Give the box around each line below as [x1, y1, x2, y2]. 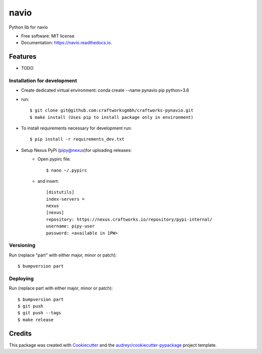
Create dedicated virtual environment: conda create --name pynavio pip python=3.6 [21, 87, 189, 93]
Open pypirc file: [37, 156, 71, 162]
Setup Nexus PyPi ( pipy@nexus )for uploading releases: [21, 147, 132, 153]
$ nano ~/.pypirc [46, 167, 87, 173]
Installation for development [9, 78, 77, 84]
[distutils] [46, 190, 75, 195]
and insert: [37, 178, 59, 184]
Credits [9, 329, 32, 338]
